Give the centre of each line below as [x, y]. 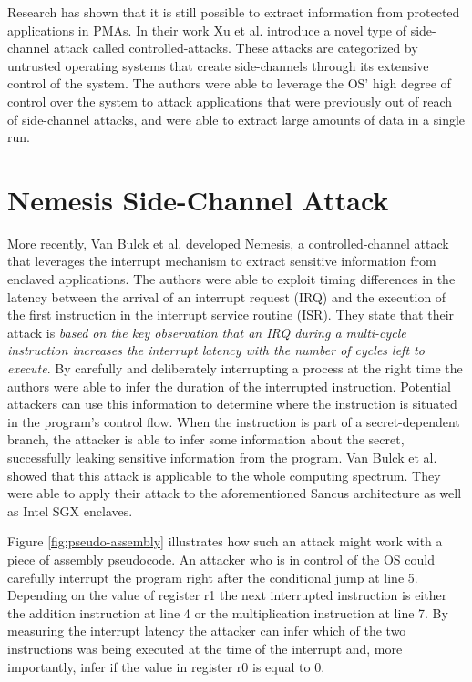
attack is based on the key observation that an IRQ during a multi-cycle [207, 332]
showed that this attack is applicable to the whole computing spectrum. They [224, 475]
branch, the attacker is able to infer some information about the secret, [206, 439]
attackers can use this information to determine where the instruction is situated [232, 404]
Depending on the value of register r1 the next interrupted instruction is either [227, 595]
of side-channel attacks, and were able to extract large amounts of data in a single [236, 119]
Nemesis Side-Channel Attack [198, 199]
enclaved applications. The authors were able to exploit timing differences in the [231, 279]
